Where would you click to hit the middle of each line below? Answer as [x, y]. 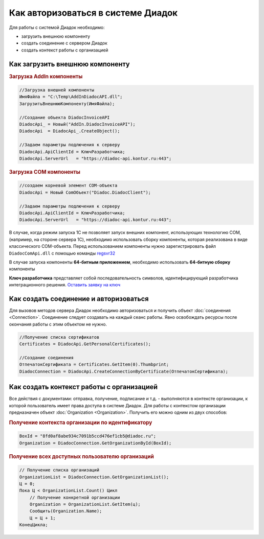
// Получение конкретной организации [75, 497]
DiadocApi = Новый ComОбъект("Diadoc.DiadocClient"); [85, 192]
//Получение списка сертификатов [59, 337]
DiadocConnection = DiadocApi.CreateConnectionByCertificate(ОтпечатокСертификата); [124, 371]
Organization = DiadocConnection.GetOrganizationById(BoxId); [95, 443]
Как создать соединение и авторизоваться [79, 299]
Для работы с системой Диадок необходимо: [57, 27]
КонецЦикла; [34, 525]
